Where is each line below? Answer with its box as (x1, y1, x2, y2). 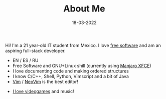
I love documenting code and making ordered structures (12, 68, 129, 74)
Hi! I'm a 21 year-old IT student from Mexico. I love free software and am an (5, 42, 161, 48)
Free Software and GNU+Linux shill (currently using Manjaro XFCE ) (12, 62, 151, 68)
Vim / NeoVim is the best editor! (12, 78, 79, 84)
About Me (63, 3, 105, 14)
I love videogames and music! (12, 88, 74, 94)
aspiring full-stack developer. (5, 47, 66, 53)
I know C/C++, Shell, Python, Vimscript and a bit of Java (12, 73, 129, 79)
